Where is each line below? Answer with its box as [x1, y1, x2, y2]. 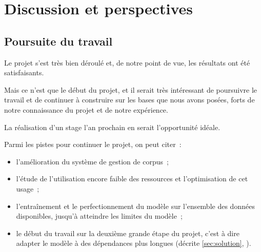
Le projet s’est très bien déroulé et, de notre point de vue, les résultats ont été [4, 57, 250, 68]
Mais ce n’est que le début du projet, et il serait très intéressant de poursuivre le [4, 84, 257, 95]
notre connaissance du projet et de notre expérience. [4, 104, 168, 115]
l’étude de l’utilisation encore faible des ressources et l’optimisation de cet [16, 173, 248, 184]
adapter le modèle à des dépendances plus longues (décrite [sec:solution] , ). [16, 238, 251, 248]
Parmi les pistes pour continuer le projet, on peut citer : [4, 139, 182, 150]
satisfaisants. [4, 67, 44, 78]
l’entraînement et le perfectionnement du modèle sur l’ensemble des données [16, 200, 255, 211]
